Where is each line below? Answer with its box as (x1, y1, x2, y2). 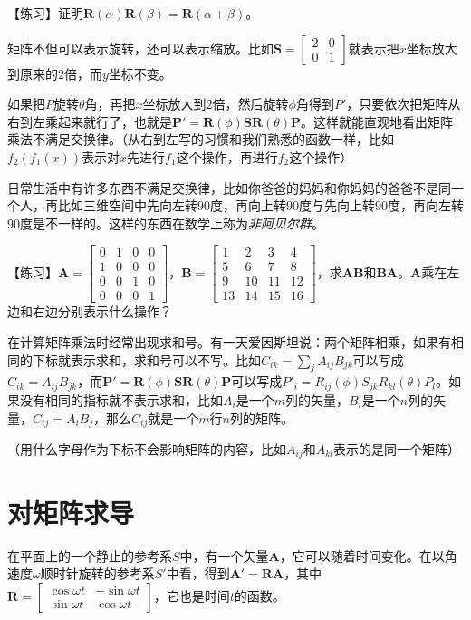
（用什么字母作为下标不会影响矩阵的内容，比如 (7, 439, 286, 458)
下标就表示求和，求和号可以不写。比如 (32, 350, 261, 369)
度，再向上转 (210, 196, 286, 215)
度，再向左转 (388, 196, 464, 215)
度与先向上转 (299, 196, 375, 215)
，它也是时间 (153, 586, 230, 605)
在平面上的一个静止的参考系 (7, 546, 172, 565)
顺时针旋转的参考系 (40, 564, 155, 583)
